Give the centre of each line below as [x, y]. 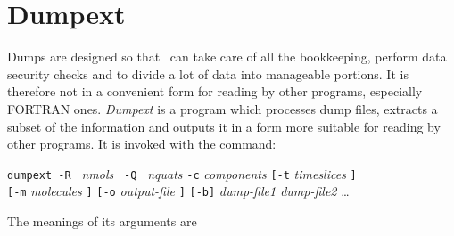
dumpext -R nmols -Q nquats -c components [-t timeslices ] [182, 173]
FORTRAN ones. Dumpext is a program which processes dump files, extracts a [223, 108]
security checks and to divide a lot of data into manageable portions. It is [208, 73]
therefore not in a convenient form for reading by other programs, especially [215, 91]
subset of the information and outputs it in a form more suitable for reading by [224, 126]
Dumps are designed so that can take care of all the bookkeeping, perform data [227, 57]
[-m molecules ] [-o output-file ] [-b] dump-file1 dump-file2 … [178, 191]
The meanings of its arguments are [102, 221]
